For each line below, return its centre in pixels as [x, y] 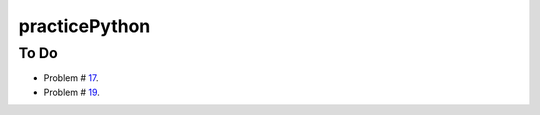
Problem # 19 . [71, 92]
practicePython [84, 26]
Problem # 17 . [71, 78]
